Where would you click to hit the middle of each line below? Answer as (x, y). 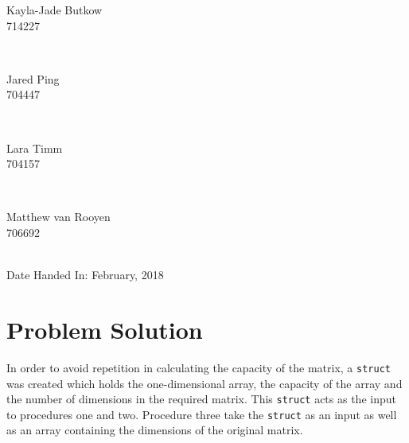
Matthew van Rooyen (58, 217)
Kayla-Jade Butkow (55, 10)
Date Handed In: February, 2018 (85, 275)
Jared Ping (33, 78)
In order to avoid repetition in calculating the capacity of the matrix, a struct (199, 367)
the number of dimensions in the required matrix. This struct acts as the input (201, 399)
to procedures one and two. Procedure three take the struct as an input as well (202, 414)
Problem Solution (105, 329)
